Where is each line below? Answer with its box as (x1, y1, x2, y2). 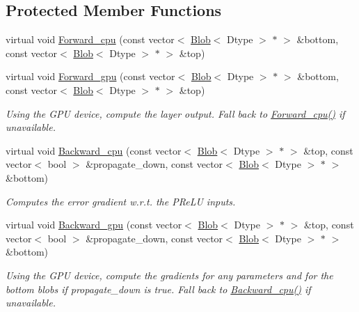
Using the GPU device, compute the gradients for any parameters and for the (6, 267, 333, 282)
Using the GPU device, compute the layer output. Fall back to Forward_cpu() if (6, 106, 345, 120)
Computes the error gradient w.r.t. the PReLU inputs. (6, 194, 236, 208)
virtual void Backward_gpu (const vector (6, 217, 182, 232)
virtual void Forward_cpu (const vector (6, 32, 175, 47)
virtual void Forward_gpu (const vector (6, 69, 175, 84)
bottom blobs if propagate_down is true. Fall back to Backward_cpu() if (6, 281, 311, 296)
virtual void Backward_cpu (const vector (6, 143, 182, 157)
